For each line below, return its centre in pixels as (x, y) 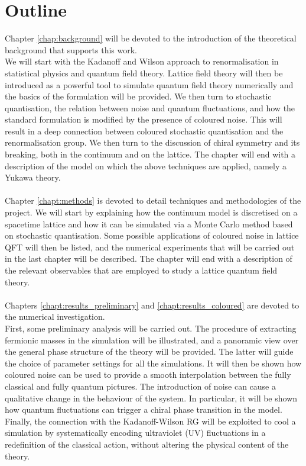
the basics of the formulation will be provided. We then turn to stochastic (138, 96)
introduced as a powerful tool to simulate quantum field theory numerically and (149, 84)
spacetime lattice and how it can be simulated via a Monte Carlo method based (149, 224)
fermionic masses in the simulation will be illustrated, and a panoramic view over (152, 340)
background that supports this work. (71, 49)
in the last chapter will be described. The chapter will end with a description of (149, 258)
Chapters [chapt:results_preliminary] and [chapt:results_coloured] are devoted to (152, 305)
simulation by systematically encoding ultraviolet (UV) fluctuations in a (135, 433)
